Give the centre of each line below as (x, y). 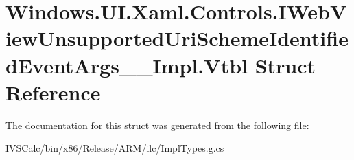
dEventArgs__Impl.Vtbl (127, 65)
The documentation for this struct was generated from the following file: (157, 125)
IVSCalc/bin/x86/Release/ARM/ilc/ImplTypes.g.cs (115, 148)
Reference (53, 92)
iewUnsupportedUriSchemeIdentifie (177, 38)
